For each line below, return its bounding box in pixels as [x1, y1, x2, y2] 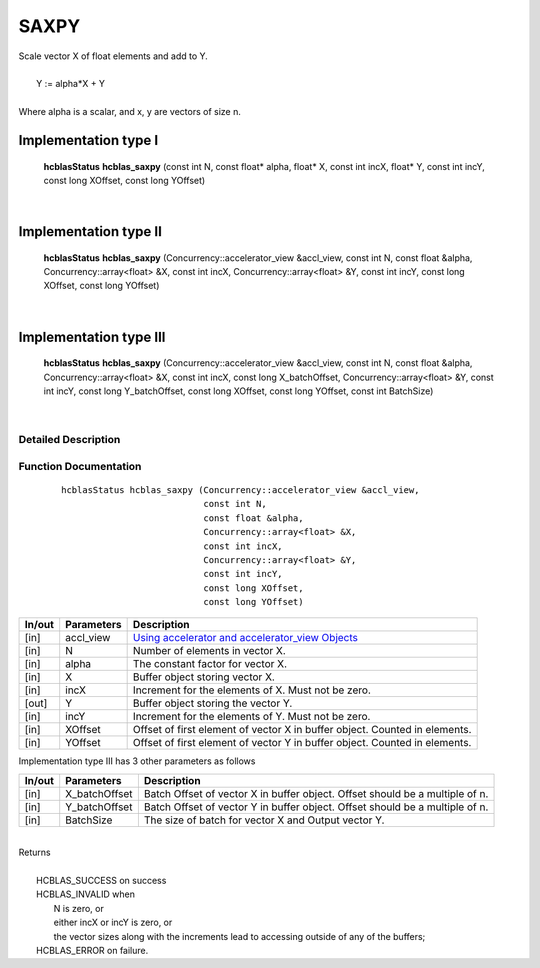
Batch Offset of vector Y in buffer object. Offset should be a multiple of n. [143, 800, 489, 814]
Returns [18, 846, 51, 859]
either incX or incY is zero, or [53, 916, 173, 929]
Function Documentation [18, 459, 142, 473]
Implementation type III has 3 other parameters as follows [18, 755, 256, 767]
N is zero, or [53, 902, 104, 914]
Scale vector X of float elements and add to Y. [18, 50, 209, 62]
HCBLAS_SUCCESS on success [36, 875, 167, 887]
